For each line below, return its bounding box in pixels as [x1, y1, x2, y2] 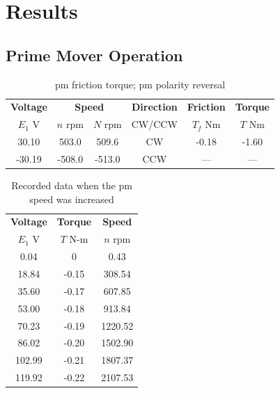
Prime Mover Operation [6, 44, 183, 65]
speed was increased [29, 191, 114, 206]
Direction [131, 99, 178, 114]
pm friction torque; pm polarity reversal [54, 77, 226, 91]
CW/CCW [131, 117, 178, 131]
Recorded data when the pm [11, 178, 132, 193]
